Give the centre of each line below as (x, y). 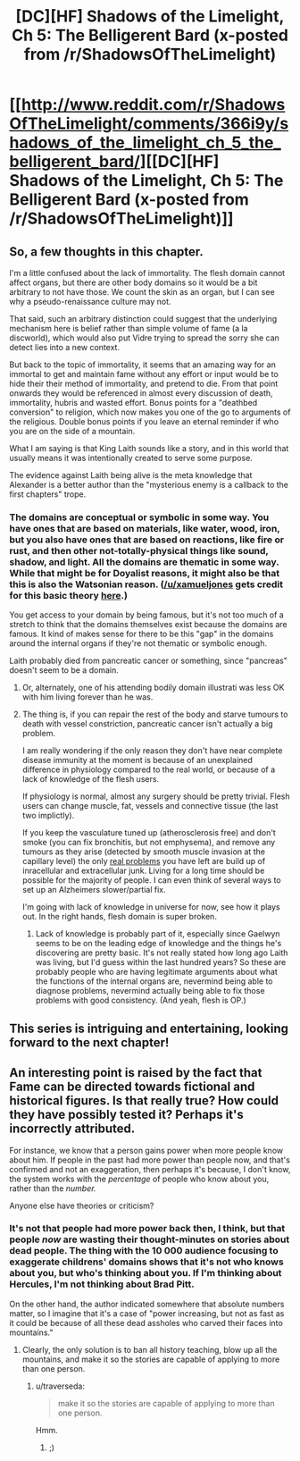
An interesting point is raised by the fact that (136, 1073)
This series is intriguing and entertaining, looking (149, 1028)
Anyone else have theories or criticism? (82, 1205)
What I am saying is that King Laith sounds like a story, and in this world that (149, 448)
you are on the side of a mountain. (72, 431)
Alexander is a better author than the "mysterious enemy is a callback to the (149, 485)
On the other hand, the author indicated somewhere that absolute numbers (147, 1304)
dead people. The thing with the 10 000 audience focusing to (144, 1251)
